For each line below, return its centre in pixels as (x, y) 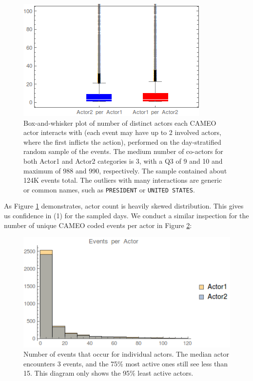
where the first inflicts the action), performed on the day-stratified (122, 142)
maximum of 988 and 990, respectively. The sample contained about (125, 170)
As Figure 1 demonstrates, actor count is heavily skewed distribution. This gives (124, 206)
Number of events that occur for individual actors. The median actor (126, 354)
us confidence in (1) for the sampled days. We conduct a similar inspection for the (126, 215)
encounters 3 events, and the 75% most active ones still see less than (126, 363)
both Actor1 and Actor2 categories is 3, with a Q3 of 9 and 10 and (123, 161)
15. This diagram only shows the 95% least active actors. (108, 373)
